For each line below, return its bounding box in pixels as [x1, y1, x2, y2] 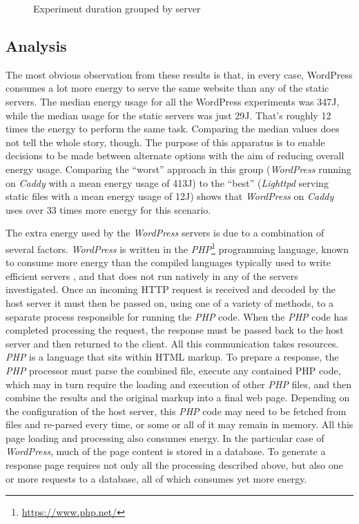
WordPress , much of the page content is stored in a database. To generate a [6, 444, 326, 458]
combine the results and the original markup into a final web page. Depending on [6, 390, 350, 405]
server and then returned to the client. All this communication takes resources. [6, 336, 339, 350]
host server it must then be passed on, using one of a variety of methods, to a [6, 295, 334, 310]
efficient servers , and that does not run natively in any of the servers [6, 268, 298, 283]
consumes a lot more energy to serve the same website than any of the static [6, 81, 329, 95]
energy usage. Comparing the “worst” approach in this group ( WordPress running [6, 161, 351, 176]
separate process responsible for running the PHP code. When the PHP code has [6, 309, 348, 323]
